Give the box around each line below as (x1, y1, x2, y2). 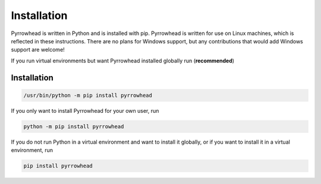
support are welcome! (11, 46, 65, 53)
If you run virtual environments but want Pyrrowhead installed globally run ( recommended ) (11, 57, 235, 64)
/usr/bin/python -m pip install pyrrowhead (23, 92, 153, 99)
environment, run (11, 147, 53, 154)
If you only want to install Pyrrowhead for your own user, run (11, 107, 159, 114)
